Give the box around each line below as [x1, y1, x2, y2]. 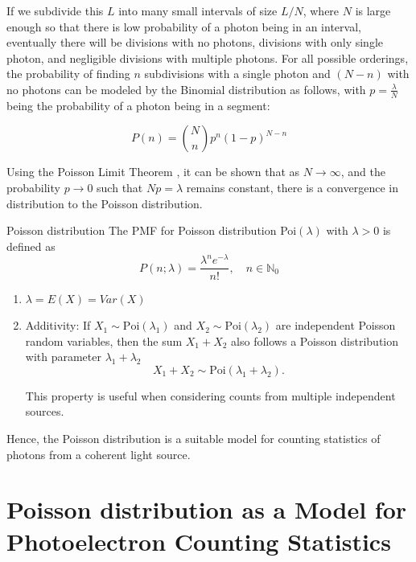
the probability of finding [6, 65, 130, 82]
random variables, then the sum [25, 332, 183, 349]
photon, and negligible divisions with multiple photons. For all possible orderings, [6, 49, 409, 66]
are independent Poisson [275, 317, 396, 334]
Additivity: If [25, 317, 91, 334]
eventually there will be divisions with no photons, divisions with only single [6, 34, 383, 51]
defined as [6, 237, 56, 254]
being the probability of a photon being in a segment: [6, 96, 270, 113]
